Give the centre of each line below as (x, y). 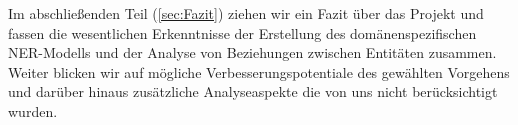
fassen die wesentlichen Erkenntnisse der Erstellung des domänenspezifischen (242, 32)
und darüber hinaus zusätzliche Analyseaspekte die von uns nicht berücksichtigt (253, 91)
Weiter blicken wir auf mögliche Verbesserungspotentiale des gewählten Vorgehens (259, 71)
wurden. (33, 110)
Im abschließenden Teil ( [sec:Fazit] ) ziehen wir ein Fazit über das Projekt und (246, 13)
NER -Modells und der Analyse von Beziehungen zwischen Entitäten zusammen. (252, 52)
